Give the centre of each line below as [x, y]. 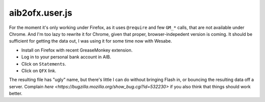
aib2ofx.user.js [41, 13]
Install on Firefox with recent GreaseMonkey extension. [77, 50]
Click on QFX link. [39, 71]
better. [16, 94]
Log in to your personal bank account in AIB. [66, 57]
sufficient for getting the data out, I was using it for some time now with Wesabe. [91, 41]
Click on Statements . [44, 64]
